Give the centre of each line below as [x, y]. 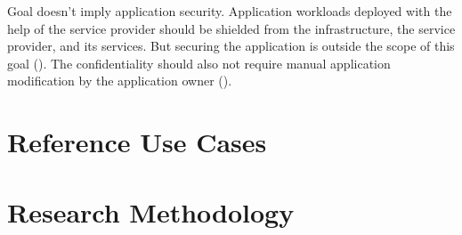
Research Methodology [151, 211]
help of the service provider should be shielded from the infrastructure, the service [231, 28]
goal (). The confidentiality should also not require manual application [199, 63]
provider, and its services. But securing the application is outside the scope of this [231, 46]
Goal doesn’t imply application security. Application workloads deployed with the [230, 11]
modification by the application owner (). [120, 81]
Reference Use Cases [137, 142]
